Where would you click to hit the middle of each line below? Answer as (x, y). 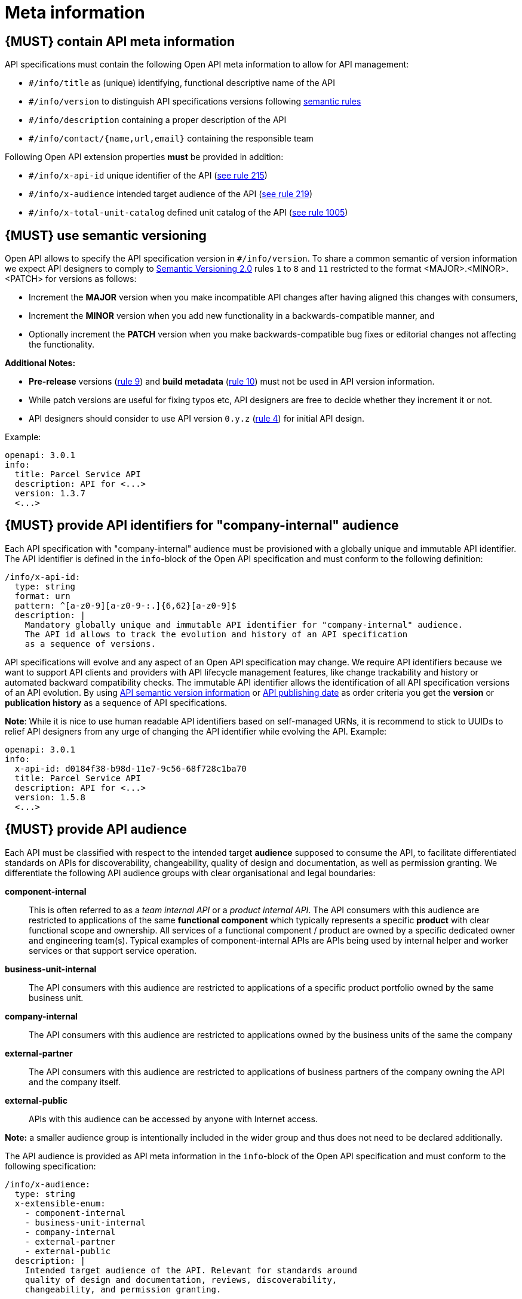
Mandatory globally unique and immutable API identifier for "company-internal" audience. (244, 624)
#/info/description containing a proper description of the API (158, 120)
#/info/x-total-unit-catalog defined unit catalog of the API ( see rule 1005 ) (188, 213)
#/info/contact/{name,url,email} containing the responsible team (171, 139)
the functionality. (62, 345)
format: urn (42, 596)
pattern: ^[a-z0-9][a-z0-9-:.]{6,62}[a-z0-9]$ (125, 605)
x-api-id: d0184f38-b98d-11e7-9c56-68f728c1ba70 (130, 768)
